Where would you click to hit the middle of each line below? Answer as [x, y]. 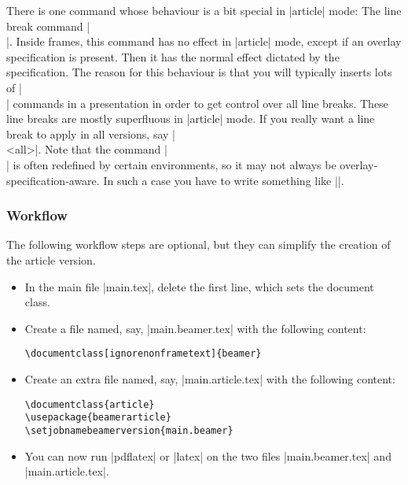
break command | [48, 26]
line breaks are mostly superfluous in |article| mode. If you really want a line [191, 118]
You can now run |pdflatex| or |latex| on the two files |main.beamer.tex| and [208, 455]
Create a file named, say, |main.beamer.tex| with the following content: [195, 328]
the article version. [51, 259]
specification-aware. [53, 180]
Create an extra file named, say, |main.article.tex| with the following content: [210, 378]
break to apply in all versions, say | [91, 133]
